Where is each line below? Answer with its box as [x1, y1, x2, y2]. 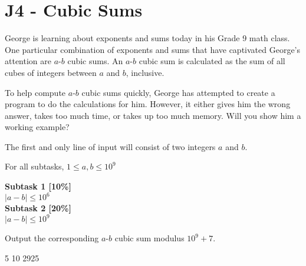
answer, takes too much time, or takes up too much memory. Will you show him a [5, 109, 301, 121]
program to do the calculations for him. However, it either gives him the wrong [5, 98, 291, 110]
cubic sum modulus [114, 232, 185, 244]
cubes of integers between [5, 66, 97, 78]
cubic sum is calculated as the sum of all [139, 55, 285, 67]
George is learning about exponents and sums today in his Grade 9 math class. [5, 32, 290, 44]
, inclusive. [126, 66, 164, 78]
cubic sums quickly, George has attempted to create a [81, 86, 275, 98]
